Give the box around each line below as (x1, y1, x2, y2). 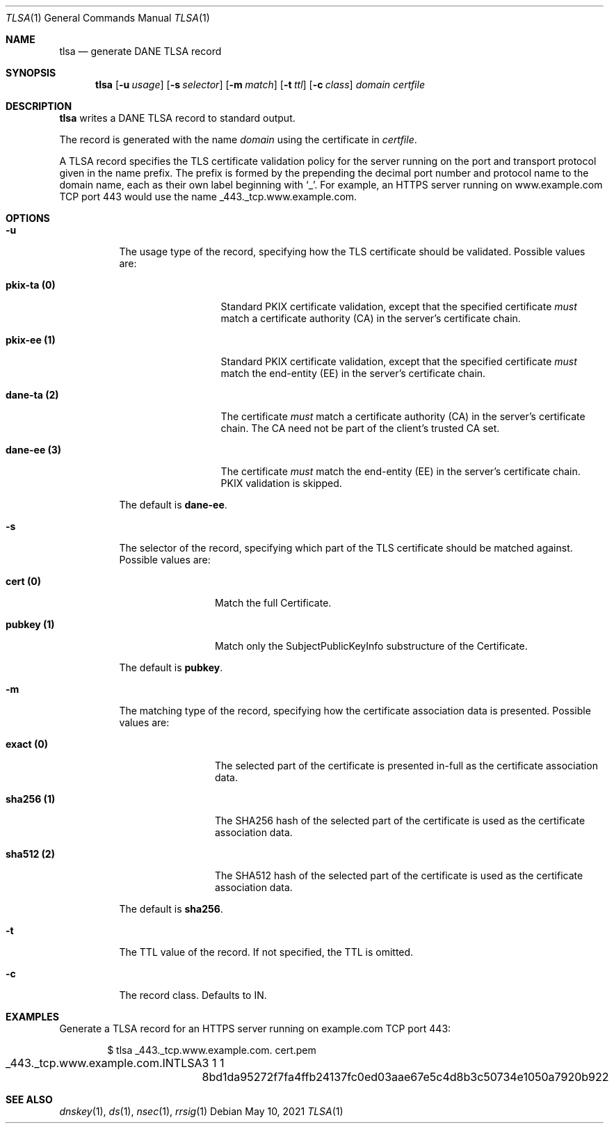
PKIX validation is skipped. (220, 477, 342, 489)
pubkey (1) (6, 618, 55, 630)
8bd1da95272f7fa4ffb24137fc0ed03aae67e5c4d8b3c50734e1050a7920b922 (202, 1070, 609, 1084)
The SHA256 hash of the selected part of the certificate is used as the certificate (215, 815, 585, 826)
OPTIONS (6, 212, 50, 224)
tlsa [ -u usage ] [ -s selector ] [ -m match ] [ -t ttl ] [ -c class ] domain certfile (95, 79, 425, 90)
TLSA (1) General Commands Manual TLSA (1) (6, 12, 210, 24)
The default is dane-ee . (119, 499, 227, 511)
